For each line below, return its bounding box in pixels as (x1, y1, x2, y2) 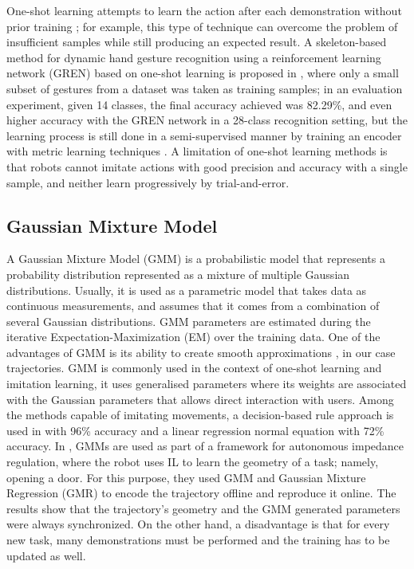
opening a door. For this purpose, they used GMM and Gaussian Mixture (6, 469, 366, 485)
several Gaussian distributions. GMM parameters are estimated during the (6, 312, 371, 329)
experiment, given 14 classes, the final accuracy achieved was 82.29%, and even (6, 96, 392, 112)
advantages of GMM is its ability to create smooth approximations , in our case (6, 343, 396, 360)
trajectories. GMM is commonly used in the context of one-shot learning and (6, 359, 382, 376)
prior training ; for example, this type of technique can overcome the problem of (6, 18, 398, 34)
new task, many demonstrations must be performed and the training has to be (6, 532, 390, 548)
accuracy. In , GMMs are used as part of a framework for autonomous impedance (6, 438, 404, 454)
